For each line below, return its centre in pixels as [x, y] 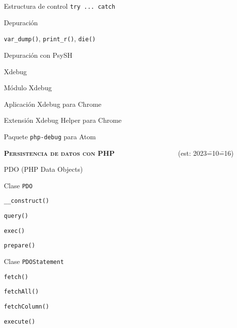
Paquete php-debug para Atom [50, 136]
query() [16, 216]
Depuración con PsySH [38, 55]
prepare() [20, 246]
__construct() [27, 201]
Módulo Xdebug [28, 88]
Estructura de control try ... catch [60, 6]
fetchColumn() [27, 306]
